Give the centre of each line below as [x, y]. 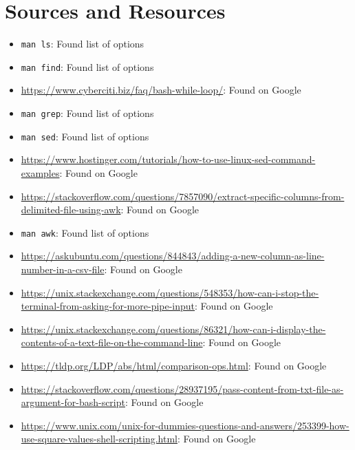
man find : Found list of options [87, 66]
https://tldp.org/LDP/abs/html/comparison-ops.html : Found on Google [174, 365]
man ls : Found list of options [83, 44]
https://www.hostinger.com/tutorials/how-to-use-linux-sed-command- [168, 159]
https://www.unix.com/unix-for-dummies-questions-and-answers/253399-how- [185, 425]
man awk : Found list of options [85, 232]
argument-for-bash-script [73, 402]
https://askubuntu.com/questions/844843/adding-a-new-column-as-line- [173, 256]
